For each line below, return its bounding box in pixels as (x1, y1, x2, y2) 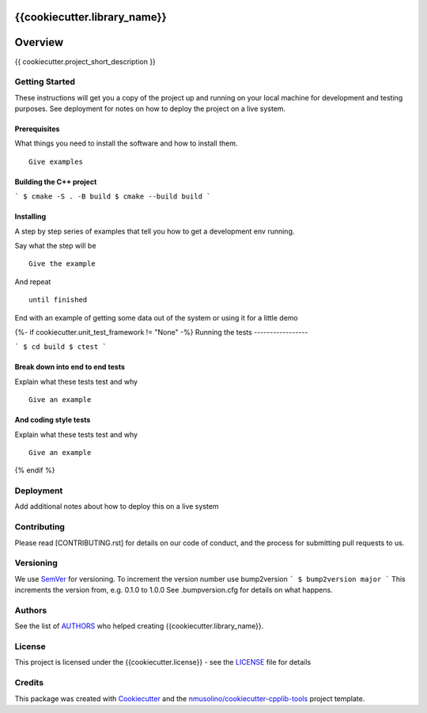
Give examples (28, 157, 83, 166)
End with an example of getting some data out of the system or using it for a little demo (14, 313, 298, 322)
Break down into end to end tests (14, 362, 126, 372)
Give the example (28, 260, 96, 268)
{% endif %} (14, 465, 55, 475)
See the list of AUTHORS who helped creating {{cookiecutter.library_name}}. (14, 621, 264, 631)
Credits (14, 677, 43, 688)
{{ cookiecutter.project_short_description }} (14, 56, 156, 66)
